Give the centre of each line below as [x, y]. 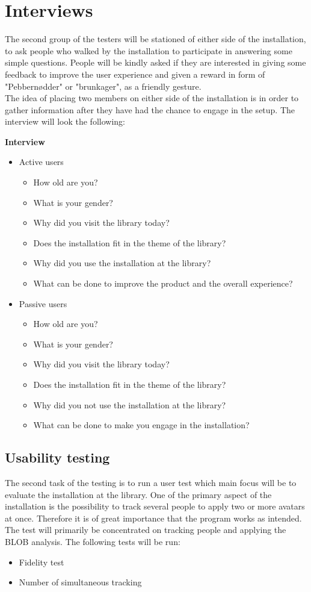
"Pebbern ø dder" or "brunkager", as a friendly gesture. [103, 86]
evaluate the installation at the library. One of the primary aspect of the [138, 494]
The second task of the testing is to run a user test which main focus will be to [151, 482]
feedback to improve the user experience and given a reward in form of [135, 74]
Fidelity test [42, 562]
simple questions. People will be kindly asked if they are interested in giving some [155, 62]
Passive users [43, 303]
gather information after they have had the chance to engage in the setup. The [150, 109]
